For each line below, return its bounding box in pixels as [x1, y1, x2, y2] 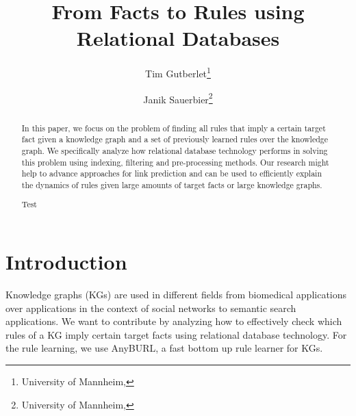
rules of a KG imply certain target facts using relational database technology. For [5, 327, 347, 341]
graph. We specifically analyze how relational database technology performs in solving [21, 144, 328, 156]
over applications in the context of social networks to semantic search [5, 300, 296, 315]
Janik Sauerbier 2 [143, 90, 213, 106]
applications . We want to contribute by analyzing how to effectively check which [5, 314, 342, 328]
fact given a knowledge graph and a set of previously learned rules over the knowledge [21, 133, 329, 145]
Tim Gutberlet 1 [145, 64, 211, 80]
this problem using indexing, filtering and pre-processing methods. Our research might [21, 156, 329, 168]
